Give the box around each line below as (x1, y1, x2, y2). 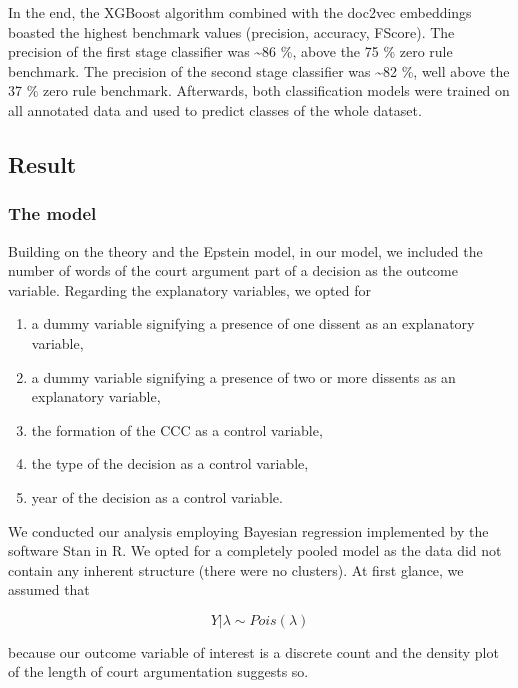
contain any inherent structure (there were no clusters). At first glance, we (8, 559, 464, 580)
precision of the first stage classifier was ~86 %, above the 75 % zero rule (8, 41, 453, 62)
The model (8, 201, 97, 226)
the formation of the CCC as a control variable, (31, 419, 323, 440)
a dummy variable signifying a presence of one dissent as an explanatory (31, 313, 475, 334)
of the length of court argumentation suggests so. (8, 661, 309, 682)
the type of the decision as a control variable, (31, 453, 309, 474)
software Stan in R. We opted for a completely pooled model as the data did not (8, 540, 502, 561)
